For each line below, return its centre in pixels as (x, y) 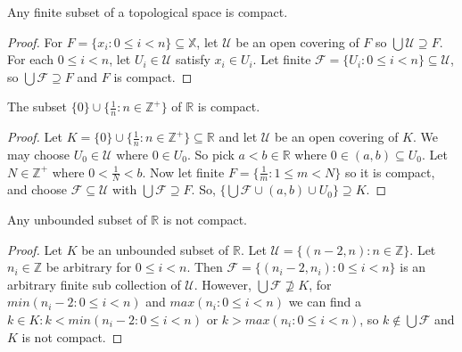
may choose (39, 155)
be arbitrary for (89, 267)
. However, (223, 284)
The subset (37, 106)
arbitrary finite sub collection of (94, 284)
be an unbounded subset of (155, 249)
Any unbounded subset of (77, 220)
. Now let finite (183, 172)
